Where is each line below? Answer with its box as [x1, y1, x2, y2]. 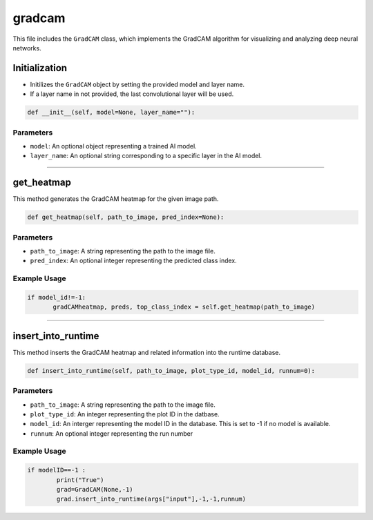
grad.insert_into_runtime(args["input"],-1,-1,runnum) [56, 495, 247, 503]
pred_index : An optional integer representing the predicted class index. [30, 256, 238, 265]
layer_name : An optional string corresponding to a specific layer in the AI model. [30, 152, 262, 160]
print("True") [56, 476, 104, 483]
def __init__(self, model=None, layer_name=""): [27, 108, 195, 117]
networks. [12, 44, 41, 52]
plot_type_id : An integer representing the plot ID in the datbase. [30, 410, 220, 418]
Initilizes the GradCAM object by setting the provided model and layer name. [30, 80, 245, 88]
